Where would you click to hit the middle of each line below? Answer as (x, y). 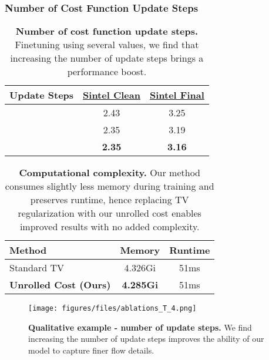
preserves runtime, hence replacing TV (110, 200)
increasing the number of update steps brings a (107, 58)
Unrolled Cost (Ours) (60, 285)
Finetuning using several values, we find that (107, 45)
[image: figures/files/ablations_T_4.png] (112, 309)
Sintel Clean (112, 95)
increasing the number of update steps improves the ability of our (146, 339)
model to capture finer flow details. (91, 350)
